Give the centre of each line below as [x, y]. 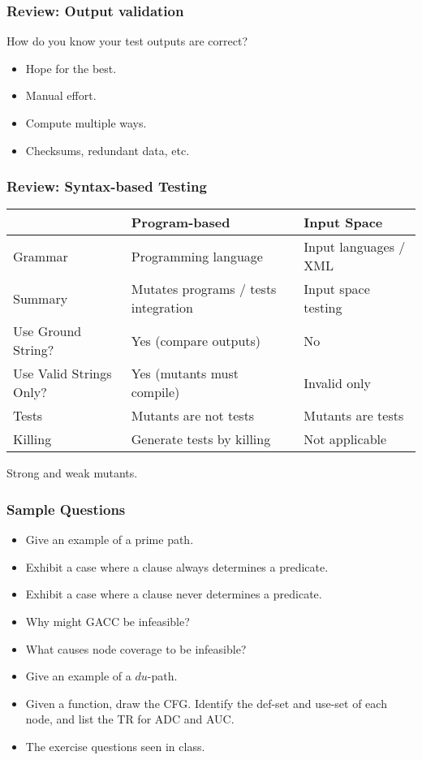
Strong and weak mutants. [72, 473]
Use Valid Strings [62, 374]
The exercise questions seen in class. [115, 746]
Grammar [41, 256]
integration [162, 308]
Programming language [197, 256]
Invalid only [338, 382]
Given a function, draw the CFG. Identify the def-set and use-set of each [206, 703]
